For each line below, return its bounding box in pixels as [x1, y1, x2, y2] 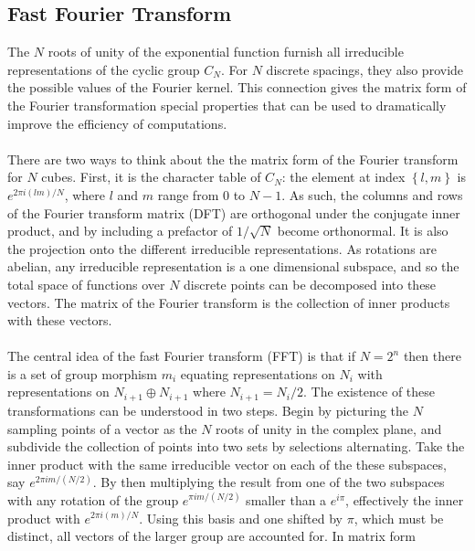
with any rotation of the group [7, 490, 179, 509]
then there [403, 346, 461, 366]
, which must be [354, 508, 444, 527]
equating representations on [180, 364, 335, 383]
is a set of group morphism [7, 364, 158, 383]
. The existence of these [303, 382, 436, 401]
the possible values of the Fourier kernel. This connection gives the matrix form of [7, 78, 467, 97]
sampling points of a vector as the [7, 419, 197, 438]
